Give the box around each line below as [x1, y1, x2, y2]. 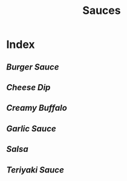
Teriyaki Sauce [6, 165, 65, 175]
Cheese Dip [6, 82, 51, 93]
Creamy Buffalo [6, 103, 68, 113]
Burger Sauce [6, 62, 59, 72]
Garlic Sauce [6, 123, 56, 134]
